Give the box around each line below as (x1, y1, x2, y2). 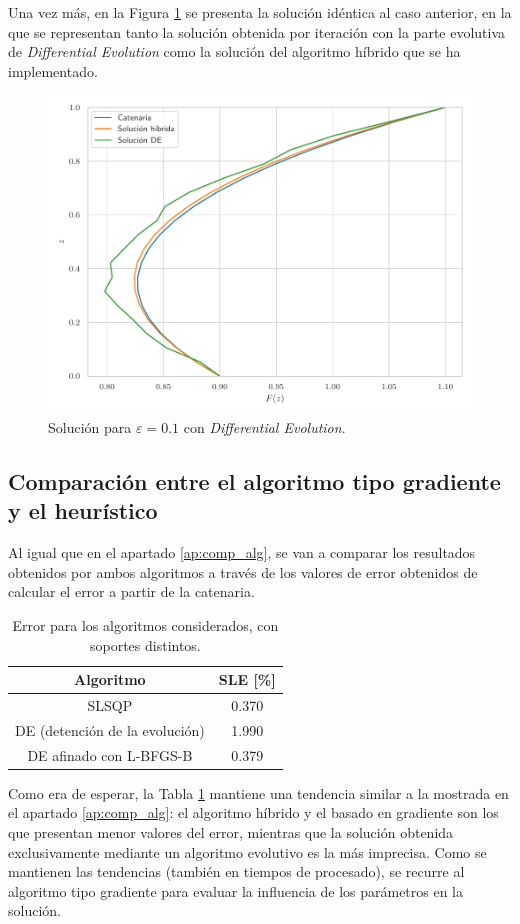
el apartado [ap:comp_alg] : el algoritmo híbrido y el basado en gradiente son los (8, 802, 499, 823)
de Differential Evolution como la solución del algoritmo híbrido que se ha (8, 41, 461, 62)
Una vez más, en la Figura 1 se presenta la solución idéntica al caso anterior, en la (8, 2, 512, 22)
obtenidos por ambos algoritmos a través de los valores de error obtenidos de (8, 561, 478, 582)
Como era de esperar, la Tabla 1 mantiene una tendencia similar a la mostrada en (8, 782, 509, 803)
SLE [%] (218, 669, 276, 690)
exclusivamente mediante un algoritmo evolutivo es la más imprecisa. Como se (8, 841, 487, 862)
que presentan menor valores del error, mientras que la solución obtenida (8, 821, 454, 842)
